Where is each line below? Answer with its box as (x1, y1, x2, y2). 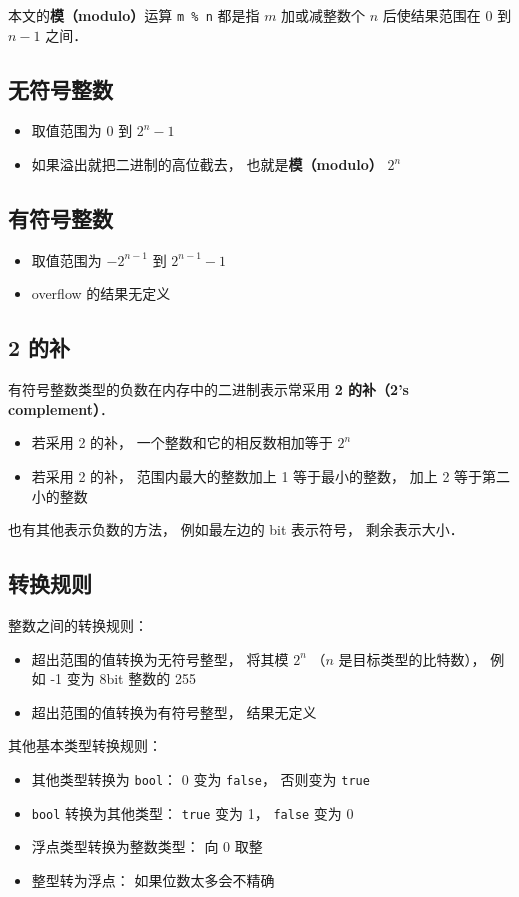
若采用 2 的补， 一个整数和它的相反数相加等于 (31, 432, 333, 453)
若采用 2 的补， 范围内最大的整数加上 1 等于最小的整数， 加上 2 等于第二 (31, 466, 511, 487)
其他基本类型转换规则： (8, 735, 162, 756)
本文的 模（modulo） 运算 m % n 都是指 (8, 5, 260, 25)
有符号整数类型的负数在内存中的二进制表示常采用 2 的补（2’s (8, 379, 409, 400)
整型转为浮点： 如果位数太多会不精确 (31, 869, 275, 890)
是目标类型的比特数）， (338, 648, 486, 669)
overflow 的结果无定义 (31, 283, 171, 304)
